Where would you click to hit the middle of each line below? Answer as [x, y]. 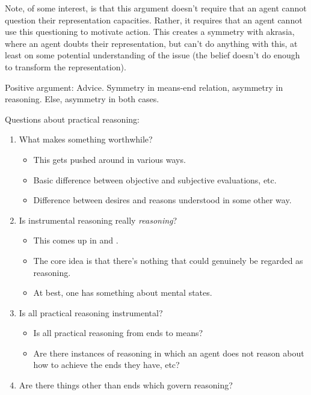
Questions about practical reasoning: [72, 119]
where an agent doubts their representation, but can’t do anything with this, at [151, 43]
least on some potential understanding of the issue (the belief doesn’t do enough [152, 55]
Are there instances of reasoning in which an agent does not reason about [169, 353]
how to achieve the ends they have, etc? [106, 365]
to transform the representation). [66, 66]
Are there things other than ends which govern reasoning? [126, 385]
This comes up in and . [76, 240]
